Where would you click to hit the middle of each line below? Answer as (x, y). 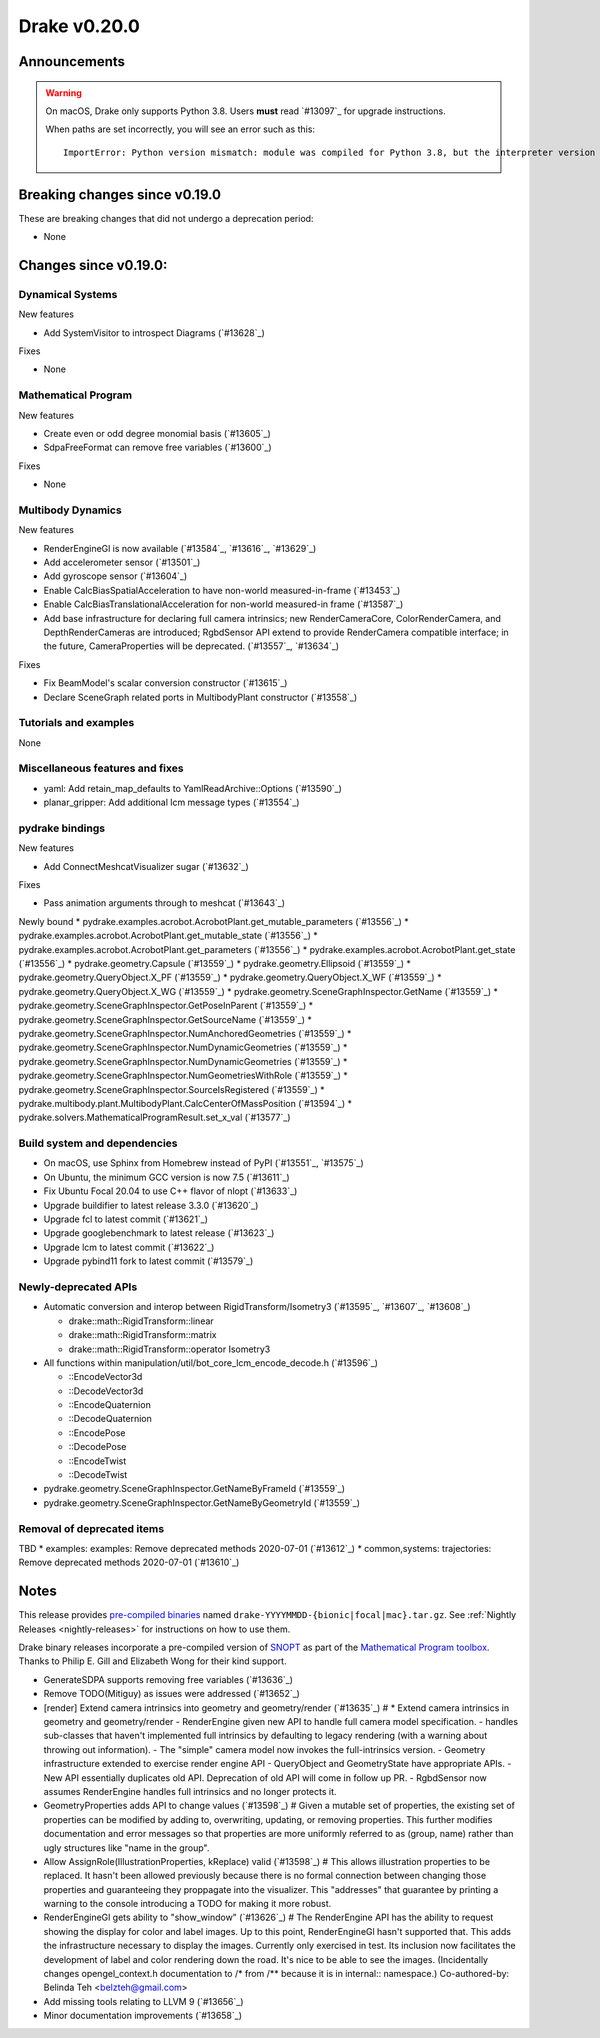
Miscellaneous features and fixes (101, 768)
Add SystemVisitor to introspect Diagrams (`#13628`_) (154, 332)
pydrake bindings (61, 828)
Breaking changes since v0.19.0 (120, 194)
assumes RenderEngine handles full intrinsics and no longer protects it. (190, 1791)
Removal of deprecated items (91, 1528)
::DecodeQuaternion (110, 1419)
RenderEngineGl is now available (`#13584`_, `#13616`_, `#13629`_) (180, 548)
